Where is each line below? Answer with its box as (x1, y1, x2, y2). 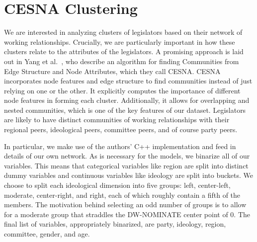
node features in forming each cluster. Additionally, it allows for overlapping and (4, 95, 250, 105)
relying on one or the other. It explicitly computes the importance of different (4, 85, 241, 95)
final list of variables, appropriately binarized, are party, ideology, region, (4, 219, 226, 229)
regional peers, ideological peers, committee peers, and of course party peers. (4, 124, 238, 135)
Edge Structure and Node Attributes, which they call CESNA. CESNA (4, 66, 221, 76)
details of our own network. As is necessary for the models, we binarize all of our (4, 151, 250, 161)
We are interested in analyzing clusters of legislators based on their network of (4, 27, 243, 37)
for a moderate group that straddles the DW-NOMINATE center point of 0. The (4, 209, 251, 219)
